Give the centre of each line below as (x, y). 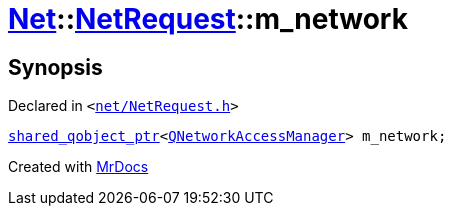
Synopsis (55, 67)
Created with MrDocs (78, 167)
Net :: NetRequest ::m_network (208, 19)
